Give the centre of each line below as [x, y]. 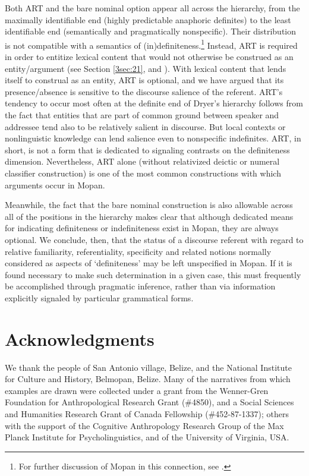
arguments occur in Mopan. [55, 185]
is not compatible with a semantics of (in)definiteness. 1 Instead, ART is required [151, 44]
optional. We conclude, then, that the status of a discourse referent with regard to [154, 239]
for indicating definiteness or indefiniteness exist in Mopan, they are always [142, 228]
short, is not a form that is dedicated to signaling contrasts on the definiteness [147, 149]
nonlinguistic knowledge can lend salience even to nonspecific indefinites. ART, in [153, 138]
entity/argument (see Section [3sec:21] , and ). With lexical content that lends [146, 68]
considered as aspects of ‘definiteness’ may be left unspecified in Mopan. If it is [149, 263]
